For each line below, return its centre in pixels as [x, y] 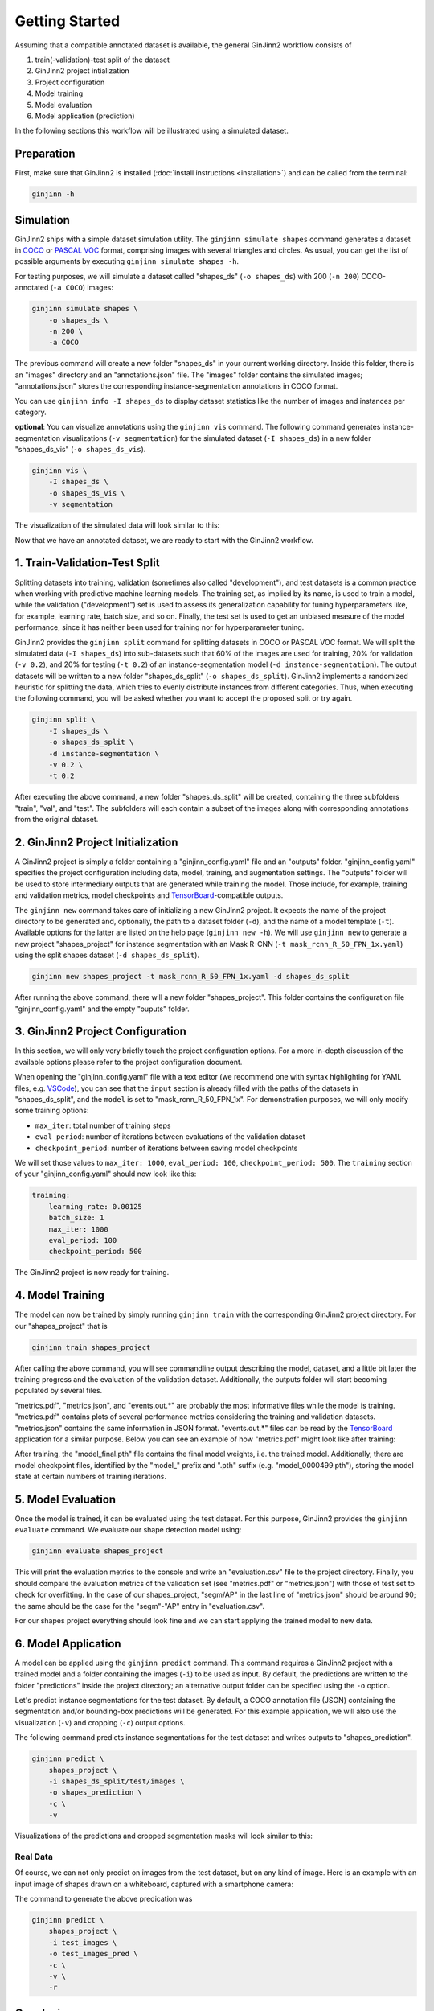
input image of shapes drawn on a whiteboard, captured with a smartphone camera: [154, 1884]
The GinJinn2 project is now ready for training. [92, 1273]
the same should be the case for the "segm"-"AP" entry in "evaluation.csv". [140, 1606]
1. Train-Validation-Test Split [87, 563]
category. [31, 412]
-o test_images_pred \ [93, 1954]
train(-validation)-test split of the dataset [102, 60]
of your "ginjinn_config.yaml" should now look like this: [106, 1174]
